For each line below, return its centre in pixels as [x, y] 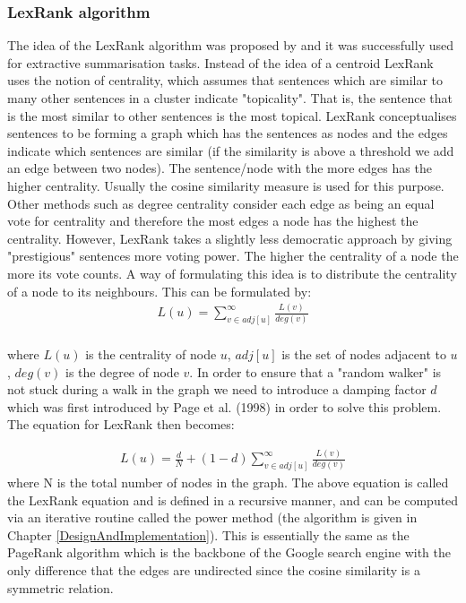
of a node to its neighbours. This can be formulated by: [160, 291]
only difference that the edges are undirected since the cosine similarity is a [214, 570]
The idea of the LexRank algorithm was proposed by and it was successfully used [230, 45]
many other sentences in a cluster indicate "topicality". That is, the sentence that [230, 98]
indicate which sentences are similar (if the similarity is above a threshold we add [231, 150]
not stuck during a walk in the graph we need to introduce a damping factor [217, 389]
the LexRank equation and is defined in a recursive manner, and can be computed [233, 500]
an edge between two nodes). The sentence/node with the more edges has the [220, 168]
